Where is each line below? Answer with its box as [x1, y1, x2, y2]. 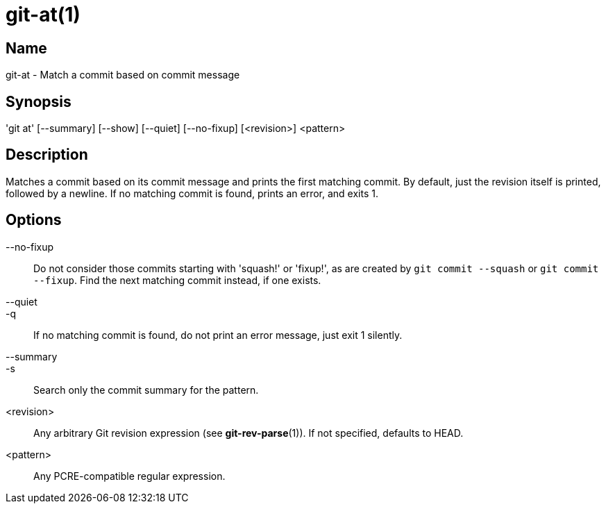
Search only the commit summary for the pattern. [33, 383, 259, 396]
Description [6, 146, 88, 164]
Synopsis [6, 92, 71, 110]
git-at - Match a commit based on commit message [6, 69, 240, 81]
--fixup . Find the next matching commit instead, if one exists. [33, 274, 321, 286]
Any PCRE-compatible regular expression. [33, 469, 226, 482]
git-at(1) [6, 3, 81, 26]
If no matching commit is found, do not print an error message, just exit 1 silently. [33, 328, 403, 341]
